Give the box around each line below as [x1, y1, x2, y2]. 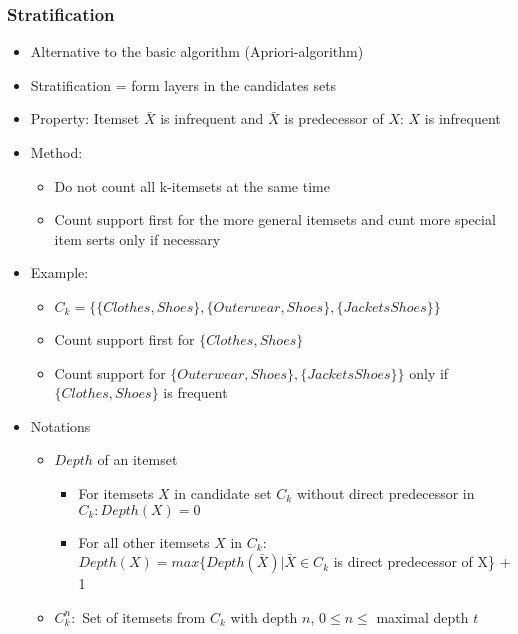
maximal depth [376, 606, 469, 627]
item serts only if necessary [54, 228, 221, 249]
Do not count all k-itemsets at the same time [54, 175, 330, 196]
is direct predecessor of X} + [333, 551, 511, 572]
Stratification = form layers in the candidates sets [30, 74, 337, 95]
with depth [230, 606, 298, 627]
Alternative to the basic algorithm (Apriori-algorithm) [30, 41, 364, 62]
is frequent [163, 382, 228, 403]
